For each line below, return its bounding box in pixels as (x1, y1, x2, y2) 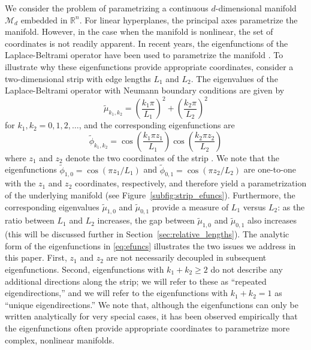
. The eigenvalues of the (191, 72, 278, 85)
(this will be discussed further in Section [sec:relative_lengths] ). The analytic (5, 228, 289, 240)
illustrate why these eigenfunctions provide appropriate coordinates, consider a (5, 60, 294, 73)
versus (243, 200, 266, 213)
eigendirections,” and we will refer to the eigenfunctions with (5, 286, 228, 299)
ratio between (5, 214, 55, 227)
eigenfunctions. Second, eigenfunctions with (5, 263, 164, 276)
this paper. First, (5, 251, 67, 264)
